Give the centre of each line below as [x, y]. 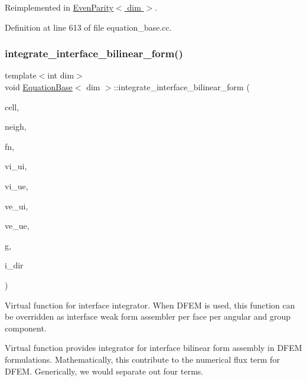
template [21, 75]
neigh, [16, 127]
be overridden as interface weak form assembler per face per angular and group [148, 316]
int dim [61, 75]
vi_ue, [17, 185]
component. [26, 328]
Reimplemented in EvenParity [59, 7]
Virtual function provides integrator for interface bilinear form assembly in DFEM [153, 348]
